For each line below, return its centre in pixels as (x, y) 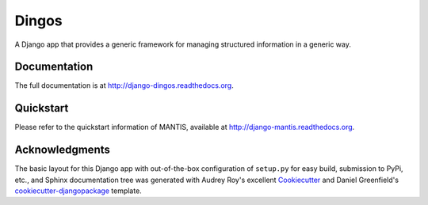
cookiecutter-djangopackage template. (78, 191)
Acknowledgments (63, 150)
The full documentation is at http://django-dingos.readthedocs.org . (124, 85)
